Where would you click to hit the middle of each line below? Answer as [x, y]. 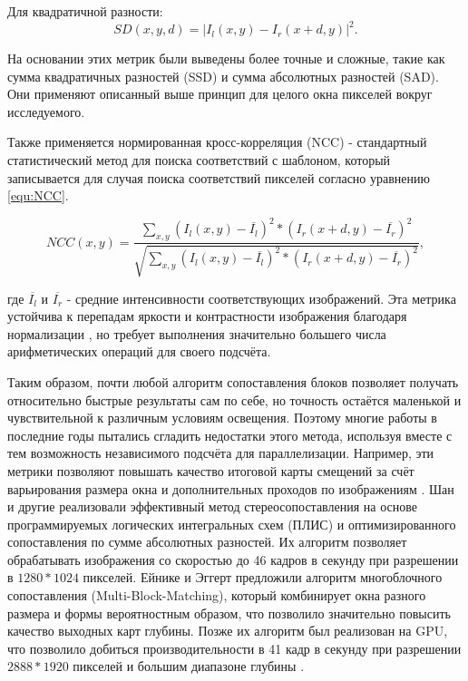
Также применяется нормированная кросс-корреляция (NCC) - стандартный [217, 142]
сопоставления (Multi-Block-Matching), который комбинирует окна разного [217, 595]
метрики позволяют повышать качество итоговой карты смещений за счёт [211, 470]
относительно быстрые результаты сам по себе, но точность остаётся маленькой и [234, 399]
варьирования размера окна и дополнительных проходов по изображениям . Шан [231, 488]
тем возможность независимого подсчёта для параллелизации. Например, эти [221, 453]
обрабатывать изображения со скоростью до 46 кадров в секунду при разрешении [233, 559]
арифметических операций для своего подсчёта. [139, 351]
